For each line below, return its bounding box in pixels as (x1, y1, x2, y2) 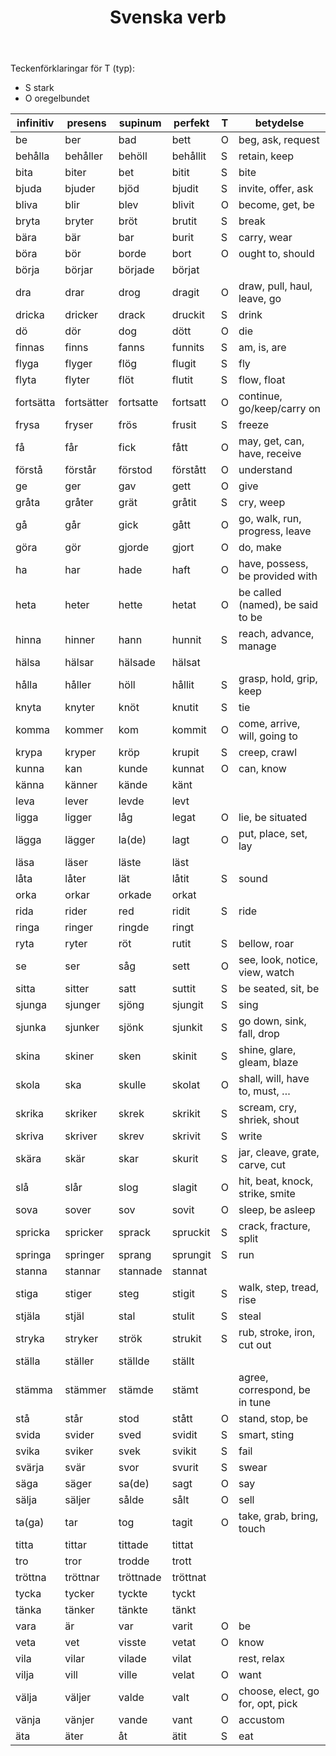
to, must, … (238, 1084, 291, 1098)
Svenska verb (109, 6, 227, 29)
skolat (171, 1078, 201, 1092)
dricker (64, 308, 99, 322)
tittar (64, 1538, 88, 1552)
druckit (171, 308, 205, 322)
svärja (15, 1461, 45, 1475)
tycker (64, 1587, 95, 1601)
